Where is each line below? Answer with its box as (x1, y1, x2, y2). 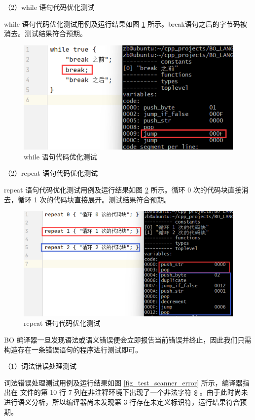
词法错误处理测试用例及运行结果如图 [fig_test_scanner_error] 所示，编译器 (4, 377, 243, 387)
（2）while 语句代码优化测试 (4, 2, 95, 12)
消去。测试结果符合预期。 (4, 28, 87, 38)
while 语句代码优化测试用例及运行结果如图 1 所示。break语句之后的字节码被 (4, 18, 247, 29)
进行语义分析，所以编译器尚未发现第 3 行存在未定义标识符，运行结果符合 (4, 396, 240, 407)
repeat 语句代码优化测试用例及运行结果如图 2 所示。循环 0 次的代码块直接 (4, 185, 242, 194)
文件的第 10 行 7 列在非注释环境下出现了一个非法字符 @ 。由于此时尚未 (20, 387, 248, 397)
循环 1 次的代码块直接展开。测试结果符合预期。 (17, 194, 171, 204)
